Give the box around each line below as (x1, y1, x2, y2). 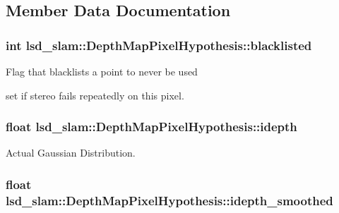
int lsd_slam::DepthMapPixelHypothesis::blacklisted (6, 36, 312, 54)
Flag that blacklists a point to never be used (6, 64, 198, 78)
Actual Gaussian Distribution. (6, 145, 136, 160)
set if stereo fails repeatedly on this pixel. (6, 87, 184, 102)
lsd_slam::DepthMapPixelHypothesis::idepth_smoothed (6, 191, 333, 209)
